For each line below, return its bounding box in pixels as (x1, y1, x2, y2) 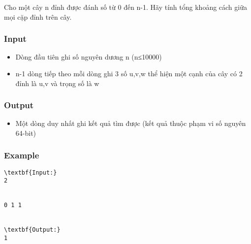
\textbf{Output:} (4, 226, 61, 234)
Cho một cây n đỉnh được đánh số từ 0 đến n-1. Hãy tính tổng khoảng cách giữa (4, 2, 247, 12)
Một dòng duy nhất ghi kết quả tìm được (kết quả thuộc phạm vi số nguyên (15, 118, 246, 128)
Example (4, 149, 39, 161)
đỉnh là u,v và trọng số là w (15, 78, 99, 88)
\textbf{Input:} (4, 169, 57, 176)
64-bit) (15, 128, 36, 138)
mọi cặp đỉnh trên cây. (4, 11, 72, 22)
